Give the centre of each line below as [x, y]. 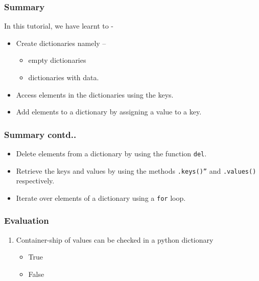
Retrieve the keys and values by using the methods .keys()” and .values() [136, 170]
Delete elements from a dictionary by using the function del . [111, 153]
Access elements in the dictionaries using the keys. [95, 94]
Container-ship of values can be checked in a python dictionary [115, 239]
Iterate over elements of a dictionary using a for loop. [101, 197]
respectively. [35, 181]
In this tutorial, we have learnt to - [59, 26]
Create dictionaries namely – [61, 43]
